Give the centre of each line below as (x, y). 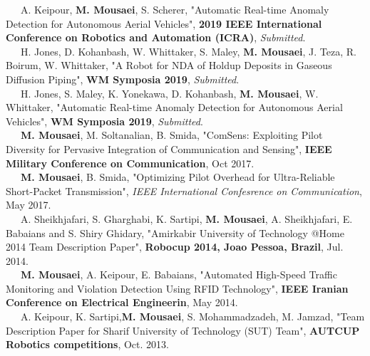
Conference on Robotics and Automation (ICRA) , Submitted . (156, 37)
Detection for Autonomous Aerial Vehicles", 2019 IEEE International (164, 23)
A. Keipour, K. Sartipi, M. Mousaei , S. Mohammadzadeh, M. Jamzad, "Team (192, 316)
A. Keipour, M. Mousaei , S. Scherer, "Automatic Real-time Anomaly (175, 9)
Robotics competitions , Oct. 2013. (87, 344)
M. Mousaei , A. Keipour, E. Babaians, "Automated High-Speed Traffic (179, 274)
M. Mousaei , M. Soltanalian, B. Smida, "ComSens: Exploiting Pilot (172, 135)
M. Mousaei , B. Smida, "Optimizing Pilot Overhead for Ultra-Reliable (178, 177)
